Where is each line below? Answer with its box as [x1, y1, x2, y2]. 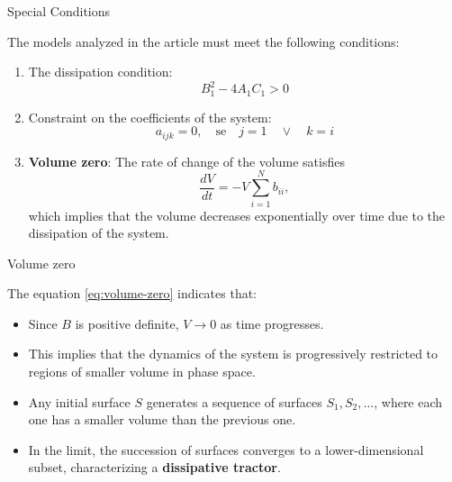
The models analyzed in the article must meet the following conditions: [7, 32, 400, 50]
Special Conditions [7, 2, 111, 20]
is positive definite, [75, 314, 179, 332]
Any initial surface [28, 392, 131, 411]
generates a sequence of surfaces [146, 392, 322, 411]
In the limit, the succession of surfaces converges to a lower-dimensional [28, 440, 424, 459]
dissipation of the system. [28, 223, 169, 242]
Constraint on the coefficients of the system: [28, 107, 272, 126]
